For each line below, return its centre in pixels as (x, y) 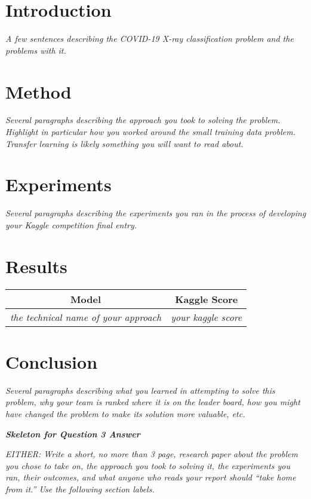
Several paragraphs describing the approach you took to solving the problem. (143, 120)
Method (39, 91)
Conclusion (52, 361)
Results (36, 266)
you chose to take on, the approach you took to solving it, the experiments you (148, 465)
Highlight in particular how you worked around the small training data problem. (150, 132)
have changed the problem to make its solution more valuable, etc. (125, 413)
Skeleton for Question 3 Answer (73, 434)
